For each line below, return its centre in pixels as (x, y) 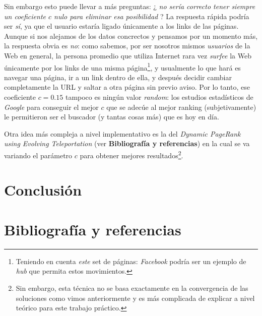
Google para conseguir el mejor (51, 107)
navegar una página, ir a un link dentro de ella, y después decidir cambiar (118, 77)
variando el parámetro (38, 155)
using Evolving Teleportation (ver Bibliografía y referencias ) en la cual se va (127, 143)
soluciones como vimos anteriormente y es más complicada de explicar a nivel (135, 298)
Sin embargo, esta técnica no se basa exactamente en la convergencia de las (132, 288)
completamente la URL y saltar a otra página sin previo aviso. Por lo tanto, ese (127, 87)
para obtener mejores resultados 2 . (132, 154)
